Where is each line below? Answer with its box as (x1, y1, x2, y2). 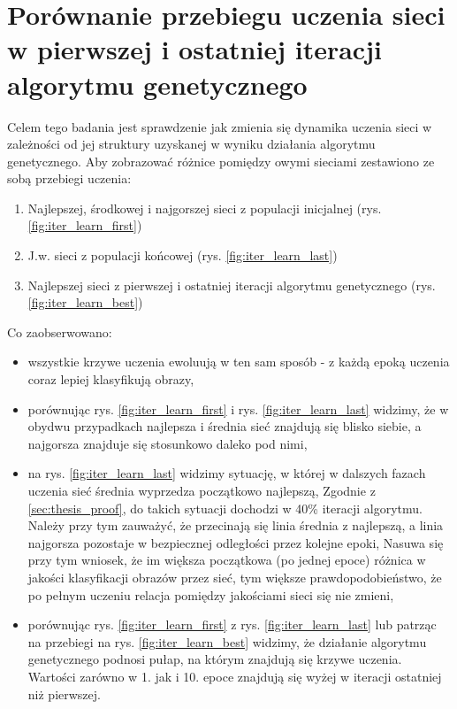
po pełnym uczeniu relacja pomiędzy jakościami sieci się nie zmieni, (27, 585, 394, 604)
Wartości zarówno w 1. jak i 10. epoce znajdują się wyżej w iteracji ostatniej (27, 667, 442, 685)
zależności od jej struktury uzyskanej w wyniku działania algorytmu (7, 135, 376, 153)
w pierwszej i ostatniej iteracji (7, 31, 382, 67)
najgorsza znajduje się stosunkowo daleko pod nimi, (27, 434, 308, 452)
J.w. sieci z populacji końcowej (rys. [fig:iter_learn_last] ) (27, 246, 338, 265)
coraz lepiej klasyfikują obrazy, (27, 370, 194, 389)
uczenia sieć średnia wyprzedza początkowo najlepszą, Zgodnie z (27, 482, 376, 499)
